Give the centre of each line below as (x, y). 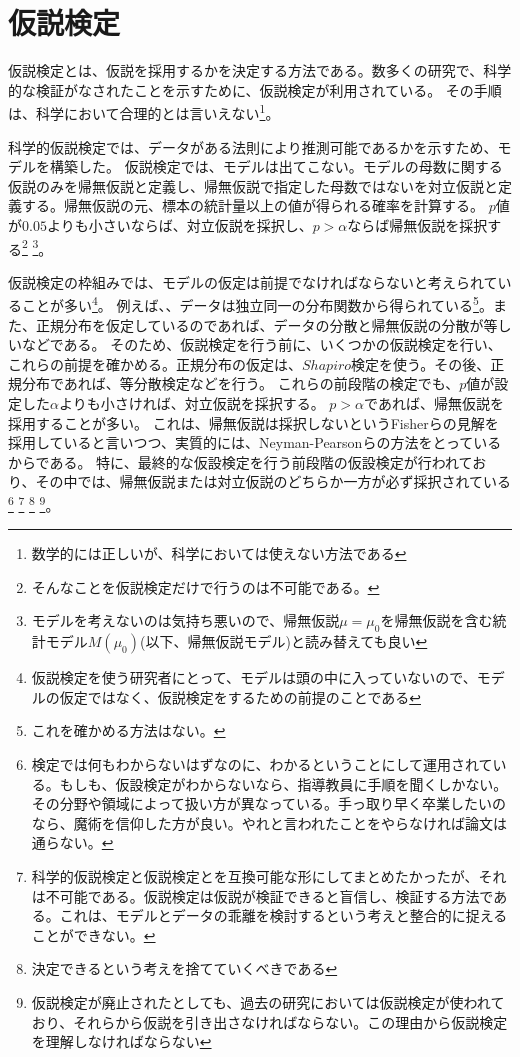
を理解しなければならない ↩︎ (121, 1041)
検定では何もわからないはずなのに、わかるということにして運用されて (262, 763)
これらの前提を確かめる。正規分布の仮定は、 (155, 363)
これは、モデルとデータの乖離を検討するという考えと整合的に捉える (283, 915)
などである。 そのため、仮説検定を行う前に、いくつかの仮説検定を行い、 (261, 344)
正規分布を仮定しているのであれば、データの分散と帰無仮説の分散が (259, 324)
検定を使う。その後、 (421, 363)
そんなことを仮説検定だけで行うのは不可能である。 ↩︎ (205, 586)
